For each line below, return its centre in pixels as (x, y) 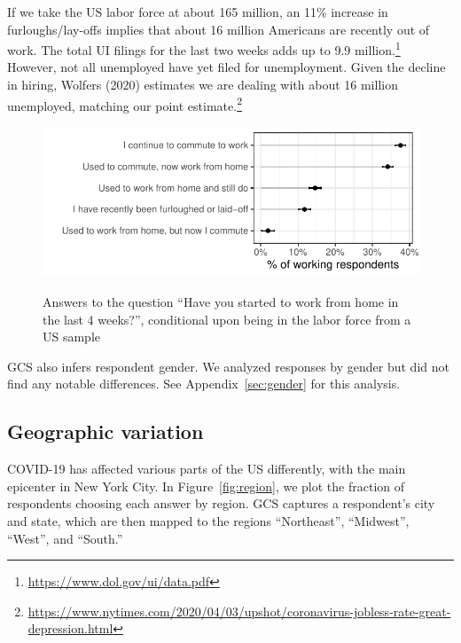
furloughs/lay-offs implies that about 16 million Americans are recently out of (219, 29)
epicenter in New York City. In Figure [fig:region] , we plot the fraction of (206, 486)
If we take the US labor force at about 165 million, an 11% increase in (198, 12)
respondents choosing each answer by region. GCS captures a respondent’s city (221, 503)
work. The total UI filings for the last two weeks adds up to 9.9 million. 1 (204, 48)
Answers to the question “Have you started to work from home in (221, 302)
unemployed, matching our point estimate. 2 (125, 104)
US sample (72, 337)
